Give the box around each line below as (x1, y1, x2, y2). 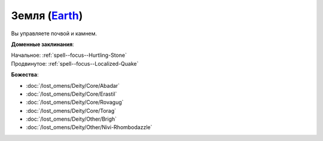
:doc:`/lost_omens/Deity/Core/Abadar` (26, 82, 120, 89)
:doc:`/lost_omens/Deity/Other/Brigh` (26, 115, 117, 122)
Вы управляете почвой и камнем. (11, 30, 97, 37)
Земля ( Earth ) (11, 9, 83, 22)
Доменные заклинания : (11, 41, 74, 48)
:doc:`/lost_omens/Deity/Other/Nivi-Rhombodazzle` (26, 124, 153, 131)
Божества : (11, 71, 39, 78)
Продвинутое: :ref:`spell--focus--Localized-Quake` (11, 60, 139, 67)
